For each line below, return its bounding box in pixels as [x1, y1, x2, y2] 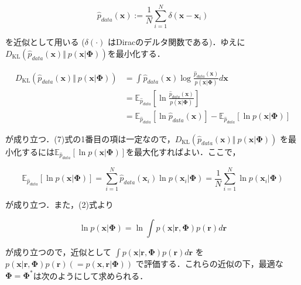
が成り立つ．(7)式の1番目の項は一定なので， [5, 132, 175, 145]
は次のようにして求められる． [33, 269, 148, 281]
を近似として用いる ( [5, 36, 85, 48]
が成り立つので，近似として [5, 246, 112, 258]
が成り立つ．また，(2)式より [5, 198, 114, 211]
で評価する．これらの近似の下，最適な [135, 257, 283, 270]
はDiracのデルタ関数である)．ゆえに [107, 36, 245, 48]
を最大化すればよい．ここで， [126, 145, 241, 157]
